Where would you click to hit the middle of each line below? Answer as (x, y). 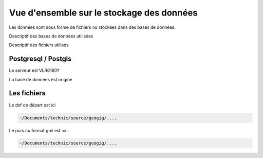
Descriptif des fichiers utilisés (39, 45)
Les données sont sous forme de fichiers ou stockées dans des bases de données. (92, 27)
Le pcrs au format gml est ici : (39, 130)
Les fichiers (27, 93)
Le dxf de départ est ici (32, 105)
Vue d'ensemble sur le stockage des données (103, 13)
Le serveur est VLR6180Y (34, 70)
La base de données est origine (41, 79)
